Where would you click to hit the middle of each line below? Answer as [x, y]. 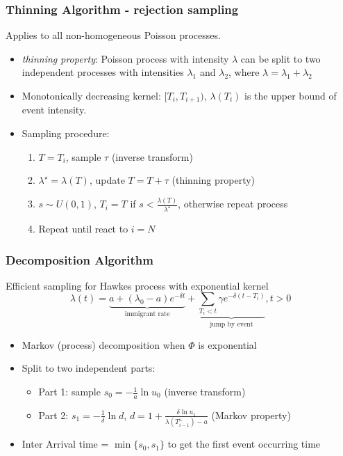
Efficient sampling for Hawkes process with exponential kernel [137, 285]
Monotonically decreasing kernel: [91, 95]
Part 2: [53, 415]
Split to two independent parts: [89, 368]
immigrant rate [147, 314]
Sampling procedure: [66, 133]
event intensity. [54, 110]
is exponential [227, 344]
